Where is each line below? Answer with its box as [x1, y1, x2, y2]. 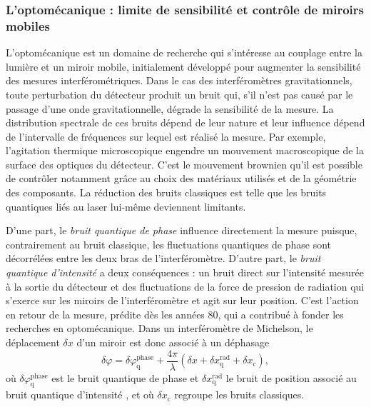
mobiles [6, 16, 51, 34]
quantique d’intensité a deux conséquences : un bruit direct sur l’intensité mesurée [6, 265, 365, 280]
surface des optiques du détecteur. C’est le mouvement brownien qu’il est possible [6, 156, 362, 171]
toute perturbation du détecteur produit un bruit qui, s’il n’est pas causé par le [6, 86, 353, 101]
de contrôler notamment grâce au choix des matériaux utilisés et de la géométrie [6, 171, 357, 186]
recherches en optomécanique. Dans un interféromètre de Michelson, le [6, 321, 313, 336]
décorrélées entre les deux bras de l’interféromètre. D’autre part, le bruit [6, 251, 321, 266]
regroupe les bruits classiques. [174, 387, 305, 402]
